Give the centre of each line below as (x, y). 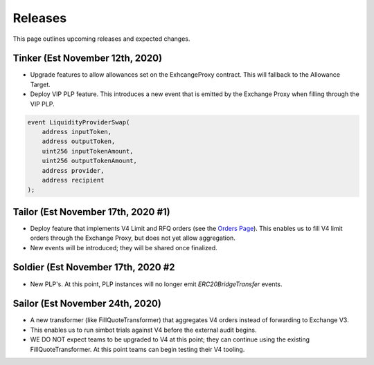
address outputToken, (79, 141)
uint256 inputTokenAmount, (88, 151)
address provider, (73, 170)
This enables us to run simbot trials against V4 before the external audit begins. (143, 330)
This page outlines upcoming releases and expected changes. (101, 39)
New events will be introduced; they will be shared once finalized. (124, 247)
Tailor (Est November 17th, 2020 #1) (91, 212)
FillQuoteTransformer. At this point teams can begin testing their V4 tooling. (137, 349)
